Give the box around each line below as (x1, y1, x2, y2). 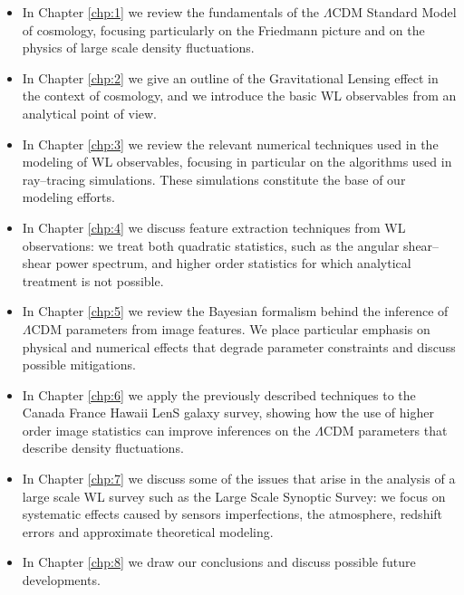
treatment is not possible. (22, 271, 164, 290)
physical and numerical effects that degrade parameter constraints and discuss (22, 337, 456, 356)
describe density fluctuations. (22, 438, 184, 457)
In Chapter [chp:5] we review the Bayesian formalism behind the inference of (22, 302, 449, 321)
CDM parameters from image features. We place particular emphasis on (31, 319, 430, 338)
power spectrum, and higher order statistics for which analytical (55, 254, 411, 273)
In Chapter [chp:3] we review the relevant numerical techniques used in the (22, 134, 439, 153)
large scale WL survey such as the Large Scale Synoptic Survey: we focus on (22, 486, 446, 505)
